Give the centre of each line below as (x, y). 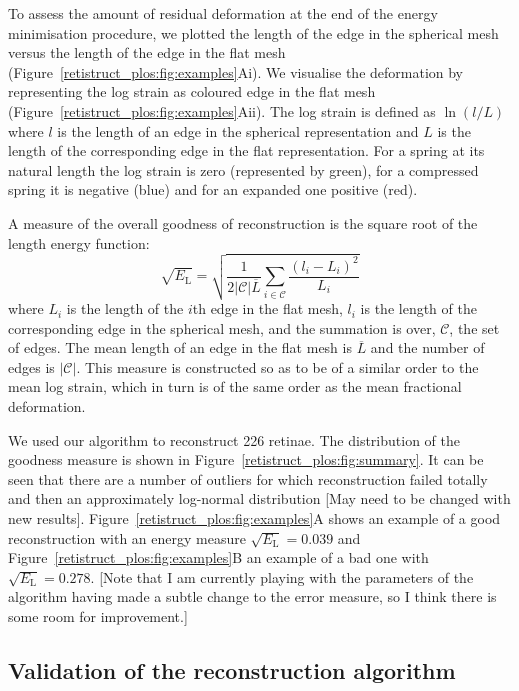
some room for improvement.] (98, 616)
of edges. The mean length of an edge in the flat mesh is (180, 347)
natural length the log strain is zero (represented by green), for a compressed (243, 169)
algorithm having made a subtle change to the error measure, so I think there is (252, 596)
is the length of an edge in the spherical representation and (238, 130)
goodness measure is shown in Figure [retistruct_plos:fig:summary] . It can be (246, 459)
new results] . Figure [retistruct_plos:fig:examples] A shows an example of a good (254, 518)
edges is (31, 366)
